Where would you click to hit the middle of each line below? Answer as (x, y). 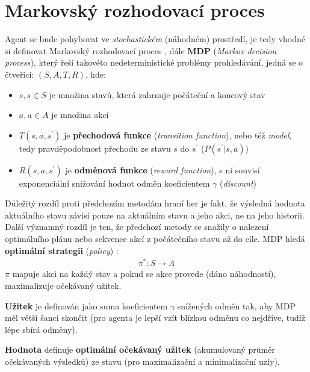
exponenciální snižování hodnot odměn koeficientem (114, 183)
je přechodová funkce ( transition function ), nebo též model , (178, 135)
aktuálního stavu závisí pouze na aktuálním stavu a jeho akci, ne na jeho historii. (155, 215)
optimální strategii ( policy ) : (62, 250)
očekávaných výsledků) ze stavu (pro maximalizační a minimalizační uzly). (142, 361)
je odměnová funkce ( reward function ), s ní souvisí (163, 169)
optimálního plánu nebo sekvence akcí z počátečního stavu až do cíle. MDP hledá (155, 239)
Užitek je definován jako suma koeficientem (86, 305)
